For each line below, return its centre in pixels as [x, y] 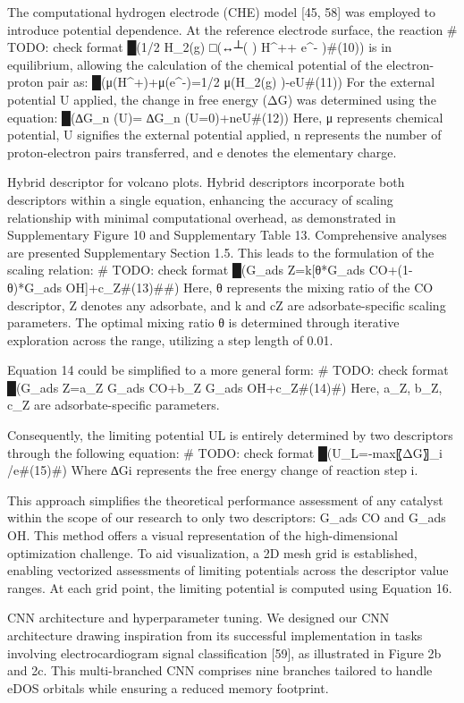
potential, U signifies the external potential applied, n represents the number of [224, 135]
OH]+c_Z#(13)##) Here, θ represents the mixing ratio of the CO [249, 287]
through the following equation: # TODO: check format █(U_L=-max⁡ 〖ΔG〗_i [225, 452]
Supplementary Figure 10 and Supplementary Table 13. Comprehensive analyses [227, 235]
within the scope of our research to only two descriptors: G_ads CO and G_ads [227, 517]
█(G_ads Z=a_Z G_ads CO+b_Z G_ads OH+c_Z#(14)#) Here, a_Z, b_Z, [225, 387]
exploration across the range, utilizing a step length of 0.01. [170, 339]
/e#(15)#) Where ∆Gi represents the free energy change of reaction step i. [213, 470]
